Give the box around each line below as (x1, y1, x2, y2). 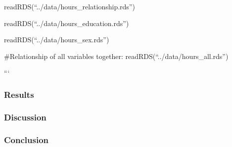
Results (4, 88, 34, 100)
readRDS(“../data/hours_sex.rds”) (4, 34, 109, 45)
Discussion (4, 111, 46, 123)
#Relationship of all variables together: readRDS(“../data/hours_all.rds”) (4, 51, 229, 61)
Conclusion (4, 133, 48, 146)
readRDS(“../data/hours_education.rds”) (4, 18, 129, 28)
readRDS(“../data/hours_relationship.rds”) (4, 1, 135, 11)
